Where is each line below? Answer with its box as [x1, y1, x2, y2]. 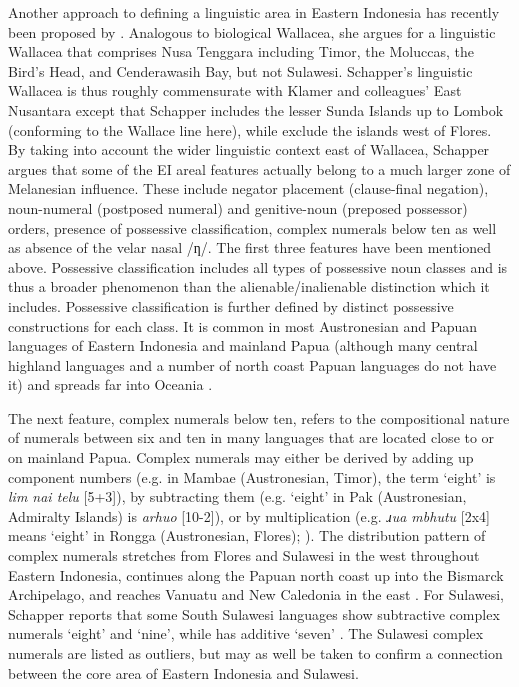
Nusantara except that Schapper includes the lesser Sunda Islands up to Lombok [8, 99, 504, 120]
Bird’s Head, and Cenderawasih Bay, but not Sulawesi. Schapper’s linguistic [8, 60, 473, 81]
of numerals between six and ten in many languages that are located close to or [8, 427, 495, 448]
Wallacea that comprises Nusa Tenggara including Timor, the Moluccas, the [8, 41, 474, 62]
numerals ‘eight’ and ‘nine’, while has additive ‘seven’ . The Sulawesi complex [8, 623, 484, 644]
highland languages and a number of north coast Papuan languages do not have [8, 354, 497, 375]
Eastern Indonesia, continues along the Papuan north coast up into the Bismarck [8, 564, 504, 585]
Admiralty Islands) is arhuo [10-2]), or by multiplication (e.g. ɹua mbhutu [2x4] [8, 505, 490, 526]
